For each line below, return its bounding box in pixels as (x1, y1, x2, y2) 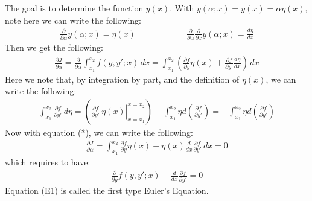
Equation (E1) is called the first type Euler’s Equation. (5, 183, 209, 196)
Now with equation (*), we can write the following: (5, 126, 193, 138)
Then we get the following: (5, 40, 103, 53)
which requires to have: (5, 156, 91, 168)
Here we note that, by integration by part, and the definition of (5, 72, 240, 85)
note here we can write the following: (5, 13, 142, 26)
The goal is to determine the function (5, 2, 144, 14)
